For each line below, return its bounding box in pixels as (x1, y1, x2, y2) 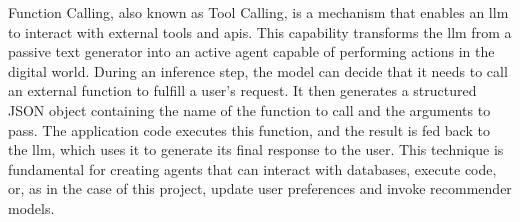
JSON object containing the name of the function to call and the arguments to (8, 99, 491, 120)
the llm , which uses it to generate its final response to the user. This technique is (8, 139, 504, 160)
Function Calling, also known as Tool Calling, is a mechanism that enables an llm (8, 2, 509, 22)
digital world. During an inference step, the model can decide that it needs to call (8, 60, 508, 81)
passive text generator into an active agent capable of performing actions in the (8, 41, 495, 62)
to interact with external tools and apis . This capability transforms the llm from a (8, 21, 512, 42)
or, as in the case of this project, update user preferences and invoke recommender (8, 178, 512, 199)
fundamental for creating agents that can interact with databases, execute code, (8, 158, 497, 179)
